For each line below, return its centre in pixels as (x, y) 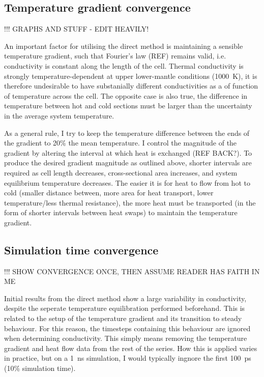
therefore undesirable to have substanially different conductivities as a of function (131, 86)
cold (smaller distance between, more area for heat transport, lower (109, 193)
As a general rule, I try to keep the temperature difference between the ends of (127, 133)
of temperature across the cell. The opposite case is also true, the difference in (126, 95)
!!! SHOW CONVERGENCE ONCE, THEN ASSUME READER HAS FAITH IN (132, 271)
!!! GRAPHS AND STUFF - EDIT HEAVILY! (77, 29)
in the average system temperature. (59, 115)
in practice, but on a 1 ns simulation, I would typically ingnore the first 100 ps (128, 358)
